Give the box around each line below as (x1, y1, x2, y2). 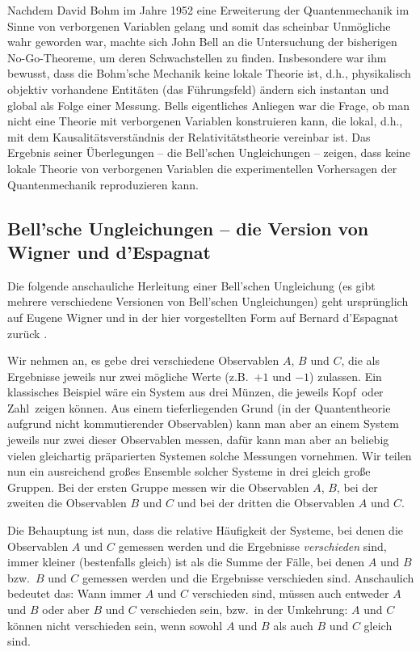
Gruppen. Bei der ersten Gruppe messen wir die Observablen (7, 478, 309, 495)
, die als (341, 352, 380, 369)
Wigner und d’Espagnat (7, 239, 211, 264)
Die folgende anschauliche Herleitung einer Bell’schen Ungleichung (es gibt (7, 277, 376, 294)
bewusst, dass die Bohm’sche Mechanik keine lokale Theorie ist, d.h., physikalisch (7, 65, 411, 82)
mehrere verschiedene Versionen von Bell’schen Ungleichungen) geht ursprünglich (7, 293, 409, 310)
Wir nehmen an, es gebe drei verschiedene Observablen (7, 352, 279, 369)
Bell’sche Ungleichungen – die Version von (7, 215, 369, 240)
